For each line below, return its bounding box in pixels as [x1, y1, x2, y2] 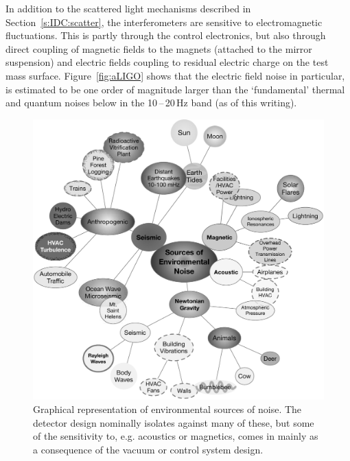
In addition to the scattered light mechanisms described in [5, 1, 251, 15]
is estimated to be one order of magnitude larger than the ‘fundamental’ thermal [5, 82, 345, 96]
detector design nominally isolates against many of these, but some [33, 415, 314, 429]
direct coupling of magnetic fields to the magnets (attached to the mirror [5, 41, 312, 56]
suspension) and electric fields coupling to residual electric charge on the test [5, 55, 329, 69]
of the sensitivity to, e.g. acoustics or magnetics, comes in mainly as [33, 429, 318, 443]
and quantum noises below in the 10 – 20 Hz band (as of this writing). [5, 95, 297, 110]
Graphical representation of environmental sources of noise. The [33, 402, 302, 416]
